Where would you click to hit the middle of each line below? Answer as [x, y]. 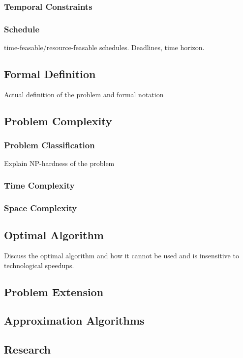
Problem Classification [49, 145]
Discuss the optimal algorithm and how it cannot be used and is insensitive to [121, 255]
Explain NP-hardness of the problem [59, 163]
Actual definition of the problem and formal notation [84, 94]
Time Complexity [39, 185]
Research [27, 349]
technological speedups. [39, 265]
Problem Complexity [58, 121]
